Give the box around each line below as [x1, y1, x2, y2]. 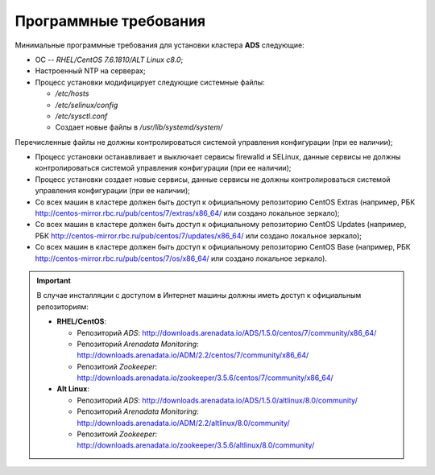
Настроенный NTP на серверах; [35, 66, 146, 76]
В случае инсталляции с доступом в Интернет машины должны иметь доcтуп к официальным [36, 291, 362, 300]
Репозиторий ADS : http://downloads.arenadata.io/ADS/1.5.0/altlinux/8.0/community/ [77, 395, 358, 405]
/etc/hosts [55, 89, 89, 98]
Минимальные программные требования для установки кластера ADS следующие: [14, 40, 305, 50]
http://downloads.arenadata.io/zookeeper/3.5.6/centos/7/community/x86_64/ [77, 373, 333, 382]
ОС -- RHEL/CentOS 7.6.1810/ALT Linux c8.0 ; [35, 55, 184, 64]
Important [36, 275, 72, 285]
